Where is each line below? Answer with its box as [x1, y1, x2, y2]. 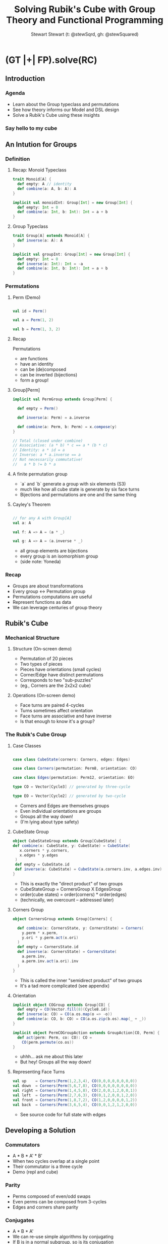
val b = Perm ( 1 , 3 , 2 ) [12, 327, 61, 332]
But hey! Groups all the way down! [20, 1059, 92, 1065]
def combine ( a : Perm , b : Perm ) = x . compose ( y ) [17, 424, 117, 429]
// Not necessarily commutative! [12, 457, 83, 462]
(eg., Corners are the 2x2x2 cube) [20, 682, 91, 688]
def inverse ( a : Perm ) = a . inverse [17, 415, 90, 420]
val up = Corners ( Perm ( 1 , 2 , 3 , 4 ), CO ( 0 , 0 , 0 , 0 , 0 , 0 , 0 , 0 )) [12, 1079, 137, 1084]
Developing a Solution [5, 1126, 76, 1135]
